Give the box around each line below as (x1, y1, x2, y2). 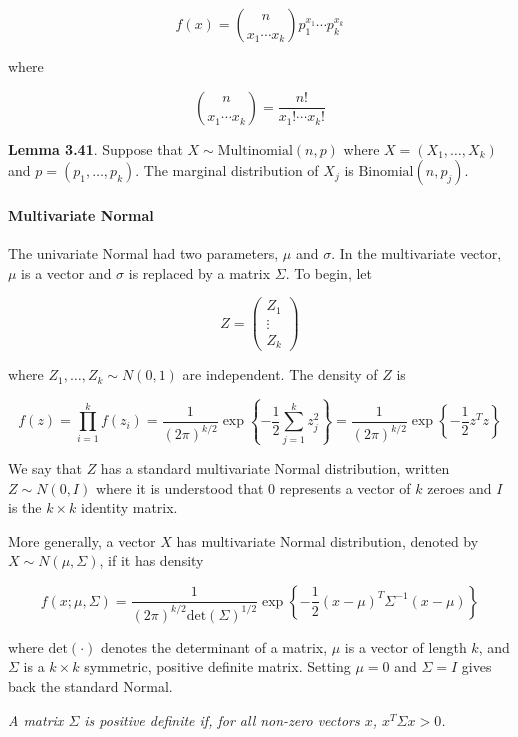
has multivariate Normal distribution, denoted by (176, 530, 479, 551)
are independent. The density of (182, 364, 378, 385)
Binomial (358, 165, 414, 180)
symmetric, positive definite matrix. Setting (84, 656, 351, 677)
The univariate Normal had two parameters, (8, 242, 279, 263)
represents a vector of (279, 477, 411, 498)
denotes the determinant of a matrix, (100, 636, 328, 657)
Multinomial (217, 143, 293, 158)
